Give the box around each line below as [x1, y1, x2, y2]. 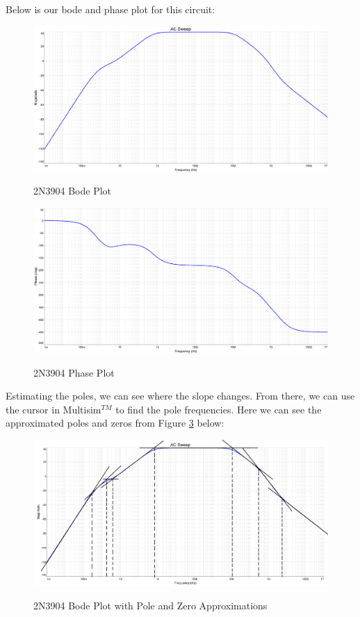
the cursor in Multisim [6, 402, 101, 416]
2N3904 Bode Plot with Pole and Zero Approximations [33, 598, 268, 613]
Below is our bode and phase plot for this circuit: [6, 2, 215, 16]
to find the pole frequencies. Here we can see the [115, 402, 322, 416]
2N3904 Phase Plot [33, 365, 115, 379]
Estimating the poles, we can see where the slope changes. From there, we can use [6, 388, 355, 403]
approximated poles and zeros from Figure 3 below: [6, 416, 224, 430]
